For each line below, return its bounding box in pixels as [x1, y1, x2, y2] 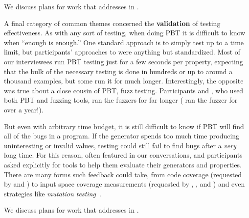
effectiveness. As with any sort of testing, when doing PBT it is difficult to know [4, 27, 246, 38]
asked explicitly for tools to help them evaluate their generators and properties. [4, 159, 242, 169]
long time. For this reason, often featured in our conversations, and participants [4, 150, 243, 160]
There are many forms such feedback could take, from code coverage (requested [4, 169, 242, 179]
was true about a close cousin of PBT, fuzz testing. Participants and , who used [4, 85, 244, 95]
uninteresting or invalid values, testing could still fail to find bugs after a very [4, 140, 236, 150]
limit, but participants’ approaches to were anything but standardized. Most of [4, 47, 241, 57]
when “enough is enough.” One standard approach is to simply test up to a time [4, 37, 244, 47]
